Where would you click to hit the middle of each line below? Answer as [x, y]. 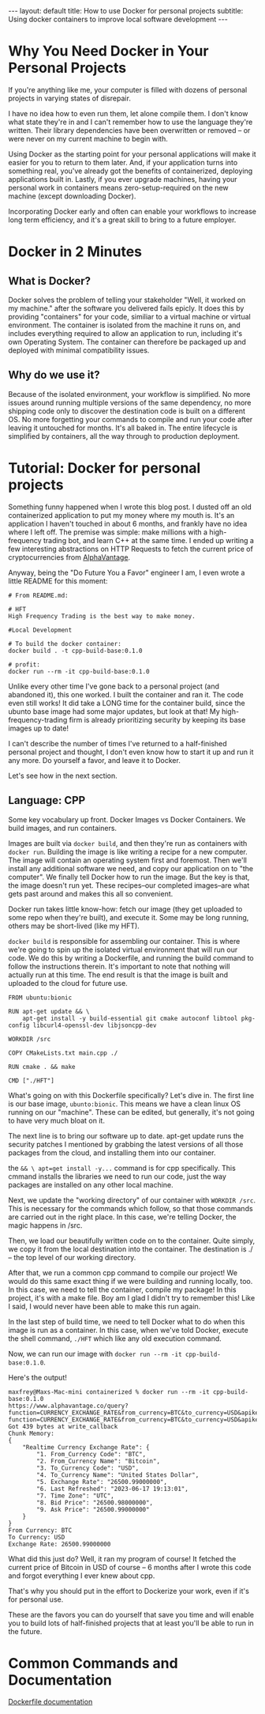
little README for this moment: [58, 581]
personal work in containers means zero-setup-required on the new [118, 187]
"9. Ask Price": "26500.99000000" [93, 1509]
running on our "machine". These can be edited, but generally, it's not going [131, 1112]
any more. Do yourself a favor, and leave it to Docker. [95, 760]
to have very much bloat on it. [56, 1120]
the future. [25, 1631]
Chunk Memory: [32, 1433]
